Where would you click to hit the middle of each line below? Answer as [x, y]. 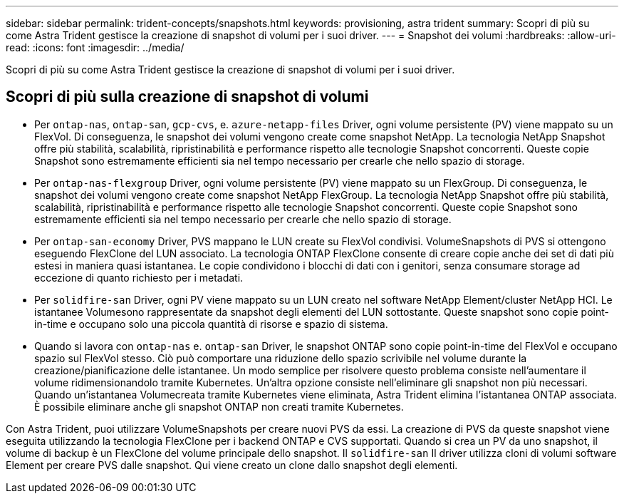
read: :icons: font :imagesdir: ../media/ [95, 47]
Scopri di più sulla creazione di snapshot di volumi [187, 97]
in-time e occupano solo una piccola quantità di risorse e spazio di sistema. [211, 324]
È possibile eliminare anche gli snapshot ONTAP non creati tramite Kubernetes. [219, 406]
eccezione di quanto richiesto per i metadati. [139, 277]
